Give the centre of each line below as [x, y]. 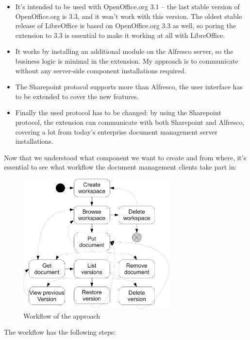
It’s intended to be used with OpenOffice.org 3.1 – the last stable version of [127, 6]
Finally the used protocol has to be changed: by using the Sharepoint [118, 112]
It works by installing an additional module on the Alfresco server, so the [124, 51]
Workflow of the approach [62, 315]
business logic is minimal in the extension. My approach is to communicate [127, 60]
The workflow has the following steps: [60, 332]
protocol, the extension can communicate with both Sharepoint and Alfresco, [130, 122]
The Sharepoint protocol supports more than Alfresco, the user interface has [129, 87]
